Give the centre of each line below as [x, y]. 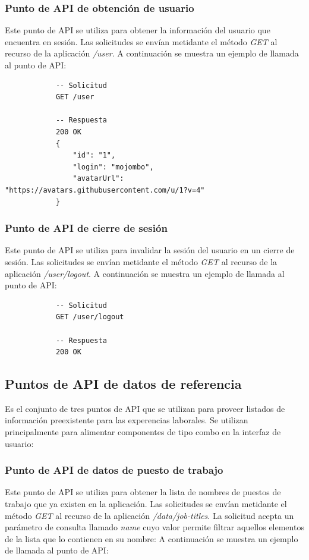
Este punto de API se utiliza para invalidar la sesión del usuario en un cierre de [150, 250]
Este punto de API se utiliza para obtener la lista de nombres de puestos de [143, 492]
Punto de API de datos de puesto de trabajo [114, 470]
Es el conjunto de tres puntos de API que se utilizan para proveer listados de [145, 408]
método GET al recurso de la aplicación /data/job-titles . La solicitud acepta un [149, 515]
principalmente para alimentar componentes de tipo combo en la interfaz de [143, 432]
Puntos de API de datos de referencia [123, 384]
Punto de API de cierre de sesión [86, 228]
